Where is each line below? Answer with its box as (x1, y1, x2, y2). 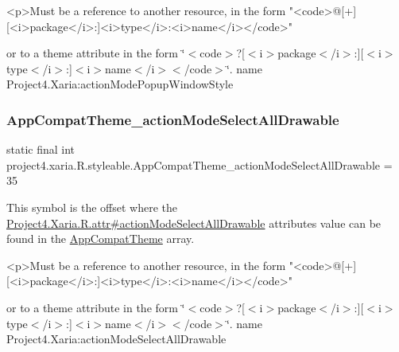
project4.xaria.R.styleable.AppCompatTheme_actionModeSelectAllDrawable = (6, 156, 393, 173)
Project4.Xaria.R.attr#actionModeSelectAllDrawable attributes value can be (6, 214, 382, 231)
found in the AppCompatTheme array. (6, 230, 195, 247)
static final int (6, 141, 76, 158)
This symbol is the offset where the (6, 198, 177, 215)
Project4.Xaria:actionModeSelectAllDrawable (6, 330, 227, 347)
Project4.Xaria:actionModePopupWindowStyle (6, 76, 234, 92)
